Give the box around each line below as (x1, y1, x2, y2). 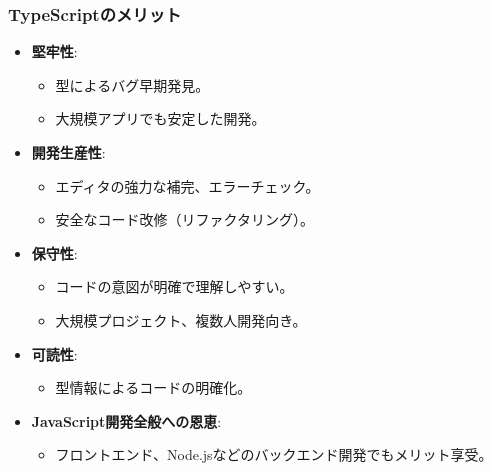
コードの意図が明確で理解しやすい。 (55, 276, 294, 297)
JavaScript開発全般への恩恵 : (31, 410, 222, 431)
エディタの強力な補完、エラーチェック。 (55, 175, 320, 196)
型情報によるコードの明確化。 (55, 377, 252, 398)
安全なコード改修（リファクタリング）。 (55, 209, 315, 230)
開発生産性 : (31, 142, 106, 162)
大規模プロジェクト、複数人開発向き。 (55, 309, 307, 330)
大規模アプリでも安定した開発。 (55, 108, 266, 129)
